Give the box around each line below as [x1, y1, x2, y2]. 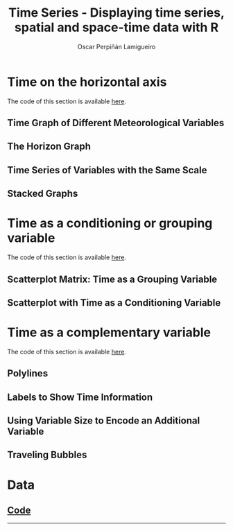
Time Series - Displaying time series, [8, 5, 225, 21]
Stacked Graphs [7, 188, 78, 200]
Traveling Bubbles [7, 449, 87, 461]
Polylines [7, 367, 49, 379]
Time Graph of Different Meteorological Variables [7, 117, 225, 129]
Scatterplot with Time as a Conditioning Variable [7, 297, 221, 308]
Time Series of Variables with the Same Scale [7, 164, 207, 176]
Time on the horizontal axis [7, 74, 167, 89]
